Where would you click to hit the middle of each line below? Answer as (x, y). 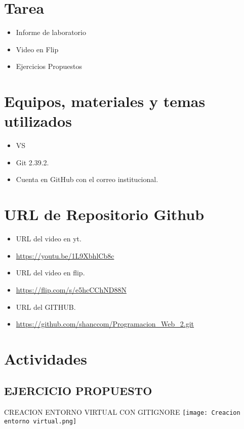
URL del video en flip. (50, 273)
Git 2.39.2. (32, 162)
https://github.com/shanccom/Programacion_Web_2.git (105, 324)
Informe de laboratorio (51, 32)
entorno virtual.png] (40, 421)
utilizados (38, 121)
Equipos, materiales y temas (105, 101)
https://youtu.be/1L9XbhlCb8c (65, 255)
